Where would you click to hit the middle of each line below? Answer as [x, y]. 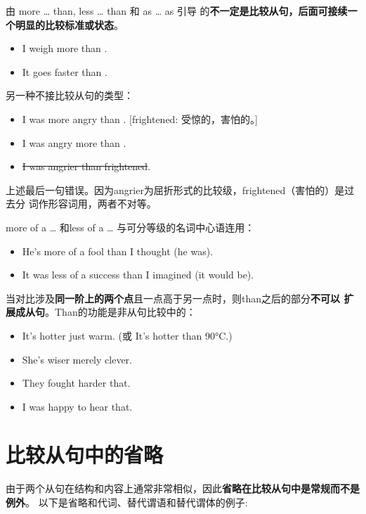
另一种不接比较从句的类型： [70, 95]
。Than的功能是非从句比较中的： [120, 312]
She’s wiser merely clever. [77, 359]
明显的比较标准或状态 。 [69, 24]
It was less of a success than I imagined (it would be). [138, 275]
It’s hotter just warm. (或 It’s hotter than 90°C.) [127, 335]
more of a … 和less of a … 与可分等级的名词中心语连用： [130, 227]
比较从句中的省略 [85, 455]
